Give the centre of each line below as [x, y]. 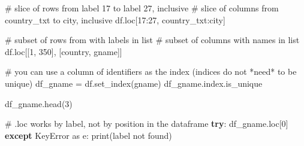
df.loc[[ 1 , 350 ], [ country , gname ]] [64, 51]
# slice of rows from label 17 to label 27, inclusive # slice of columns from [142, 8]
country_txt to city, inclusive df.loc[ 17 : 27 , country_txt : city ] [115, 19]
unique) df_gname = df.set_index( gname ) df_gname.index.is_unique [134, 83]
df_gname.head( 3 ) [39, 103]
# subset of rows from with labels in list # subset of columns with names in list [152, 40]
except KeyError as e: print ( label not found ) [88, 135]
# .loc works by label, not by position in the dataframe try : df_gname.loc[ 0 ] [147, 124]
